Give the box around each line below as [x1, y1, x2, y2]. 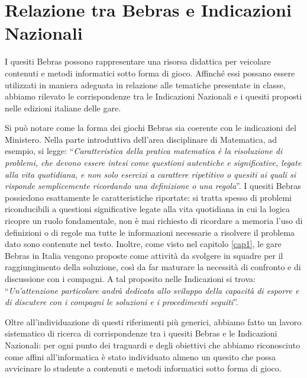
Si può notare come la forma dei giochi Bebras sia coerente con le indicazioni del [5, 121, 296, 134]
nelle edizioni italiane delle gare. [5, 101, 121, 114]
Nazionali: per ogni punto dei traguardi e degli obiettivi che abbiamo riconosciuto [5, 338, 300, 351]
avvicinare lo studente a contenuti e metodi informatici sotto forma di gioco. [5, 362, 282, 374]
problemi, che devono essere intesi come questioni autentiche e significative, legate [5, 156, 302, 169]
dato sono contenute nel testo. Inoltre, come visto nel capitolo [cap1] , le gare [5, 238, 282, 250]
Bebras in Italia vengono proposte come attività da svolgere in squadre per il [5, 249, 283, 261]
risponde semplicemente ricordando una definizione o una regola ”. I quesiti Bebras [5, 180, 301, 192]
